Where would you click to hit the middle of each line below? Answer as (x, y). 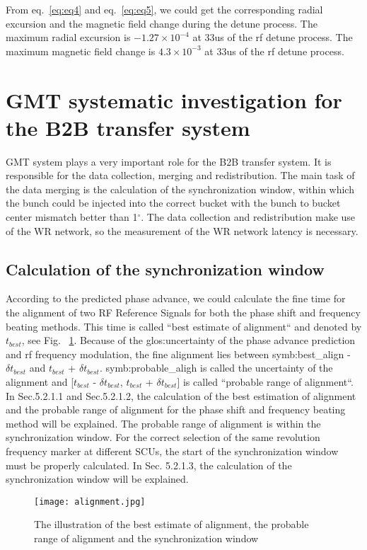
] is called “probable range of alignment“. (265, 382)
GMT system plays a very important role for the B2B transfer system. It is (169, 161)
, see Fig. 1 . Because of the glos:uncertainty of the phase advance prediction (188, 340)
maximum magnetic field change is (81, 51)
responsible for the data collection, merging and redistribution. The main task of (180, 175)
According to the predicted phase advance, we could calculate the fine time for (176, 298)
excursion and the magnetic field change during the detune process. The (162, 23)
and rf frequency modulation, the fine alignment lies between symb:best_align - (178, 354)
